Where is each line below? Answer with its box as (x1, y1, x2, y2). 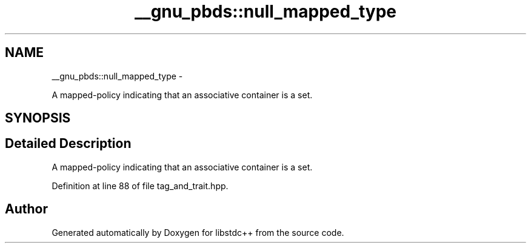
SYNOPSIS (5, 110, 71, 126)
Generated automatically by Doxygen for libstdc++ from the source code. (52, 227, 344, 238)
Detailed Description (5, 136, 132, 152)
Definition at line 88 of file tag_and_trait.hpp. (52, 180, 229, 191)
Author (5, 201, 48, 217)
